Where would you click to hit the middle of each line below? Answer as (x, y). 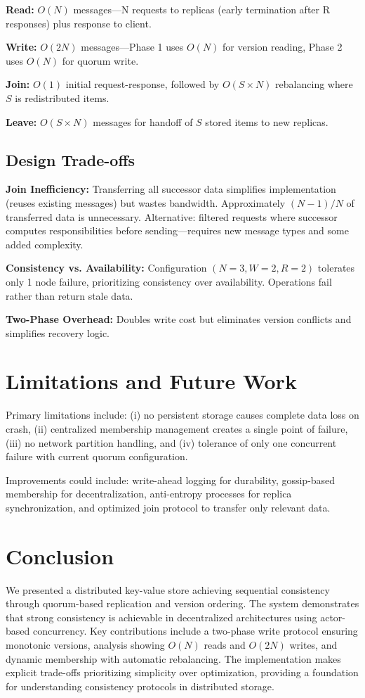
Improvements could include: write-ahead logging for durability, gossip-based (171, 480)
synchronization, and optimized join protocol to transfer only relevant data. (168, 507)
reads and (225, 645)
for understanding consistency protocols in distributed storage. (140, 686)
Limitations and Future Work (151, 381)
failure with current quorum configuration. (97, 456)
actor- (333, 617)
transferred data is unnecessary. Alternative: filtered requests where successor (172, 216)
